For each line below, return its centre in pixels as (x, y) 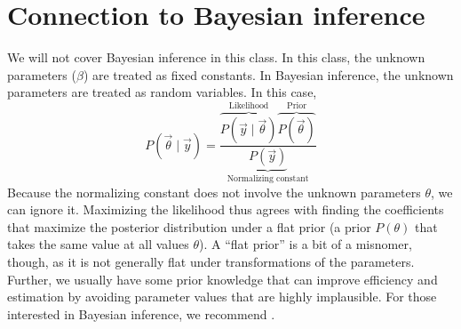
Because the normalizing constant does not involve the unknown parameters (214, 192)
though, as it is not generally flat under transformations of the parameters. (211, 262)
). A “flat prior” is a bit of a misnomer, (305, 244)
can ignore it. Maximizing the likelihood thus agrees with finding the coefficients (226, 209)
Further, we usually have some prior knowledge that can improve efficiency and (223, 279)
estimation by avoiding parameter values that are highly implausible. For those (222, 297)
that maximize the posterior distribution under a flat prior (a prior (189, 226)
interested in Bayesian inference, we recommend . (141, 313)
